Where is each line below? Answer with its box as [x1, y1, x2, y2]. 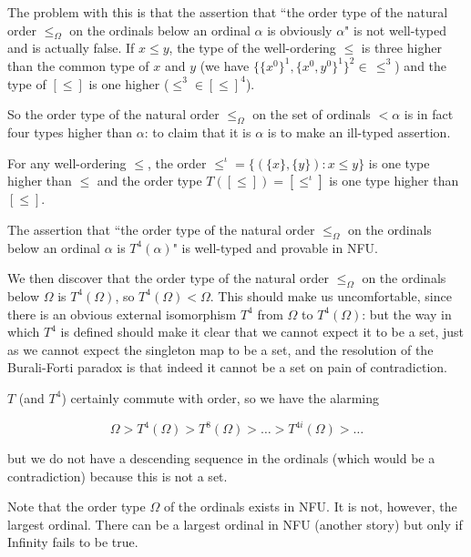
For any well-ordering [7, 153, 127, 172]
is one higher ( [88, 74, 169, 93]
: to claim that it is [144, 122, 251, 141]
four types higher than [7, 122, 133, 141]
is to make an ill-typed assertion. [267, 122, 451, 141]
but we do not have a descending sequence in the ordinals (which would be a [7, 449, 435, 467]
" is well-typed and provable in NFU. [172, 238, 378, 257]
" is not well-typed [344, 20, 446, 39]
